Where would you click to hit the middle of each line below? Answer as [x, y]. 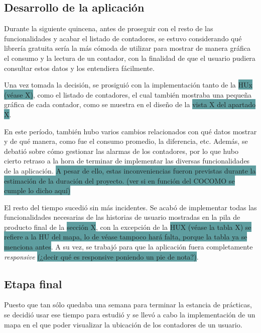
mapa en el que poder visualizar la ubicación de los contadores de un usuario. [123, 324]
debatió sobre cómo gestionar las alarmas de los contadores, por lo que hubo [121, 151]
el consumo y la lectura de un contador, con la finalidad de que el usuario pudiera [130, 58]
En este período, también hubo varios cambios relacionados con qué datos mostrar [130, 131]
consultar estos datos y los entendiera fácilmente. [79, 68]
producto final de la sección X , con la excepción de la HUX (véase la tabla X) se [128, 227]
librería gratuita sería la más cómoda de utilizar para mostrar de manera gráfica [127, 48]
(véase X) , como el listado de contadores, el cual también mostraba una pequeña [128, 94]
